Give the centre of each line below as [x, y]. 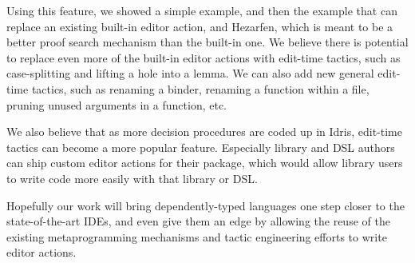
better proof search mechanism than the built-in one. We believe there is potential [207, 42]
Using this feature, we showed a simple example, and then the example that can [202, 10]
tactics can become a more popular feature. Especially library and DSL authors [201, 147]
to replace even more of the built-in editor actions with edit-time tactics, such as [204, 57]
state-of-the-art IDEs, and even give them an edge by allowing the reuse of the [198, 221]
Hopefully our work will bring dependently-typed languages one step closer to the [206, 205]
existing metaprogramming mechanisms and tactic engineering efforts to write [197, 236]
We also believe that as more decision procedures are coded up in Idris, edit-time [204, 131]
